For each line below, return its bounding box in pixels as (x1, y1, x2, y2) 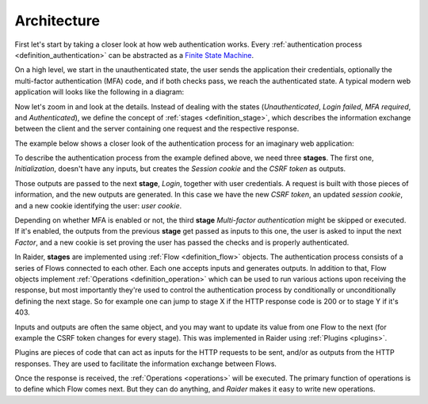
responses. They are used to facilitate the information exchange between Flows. (14, 359, 277, 368)
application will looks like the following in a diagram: (14, 87, 185, 97)
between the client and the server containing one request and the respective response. (14, 124, 300, 134)
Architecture (14, 12, 101, 29)
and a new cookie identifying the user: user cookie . (14, 200, 182, 210)
